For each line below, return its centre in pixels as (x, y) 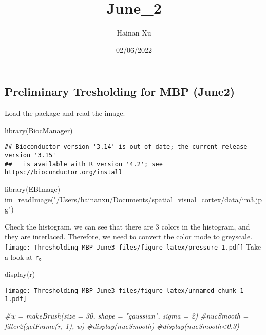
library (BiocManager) (39, 130)
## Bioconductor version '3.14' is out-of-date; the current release (126, 147)
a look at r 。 (25, 257)
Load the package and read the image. (65, 113)
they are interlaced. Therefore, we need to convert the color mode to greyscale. (129, 236)
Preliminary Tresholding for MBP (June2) (120, 91)
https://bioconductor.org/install (64, 173)
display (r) (20, 274)
